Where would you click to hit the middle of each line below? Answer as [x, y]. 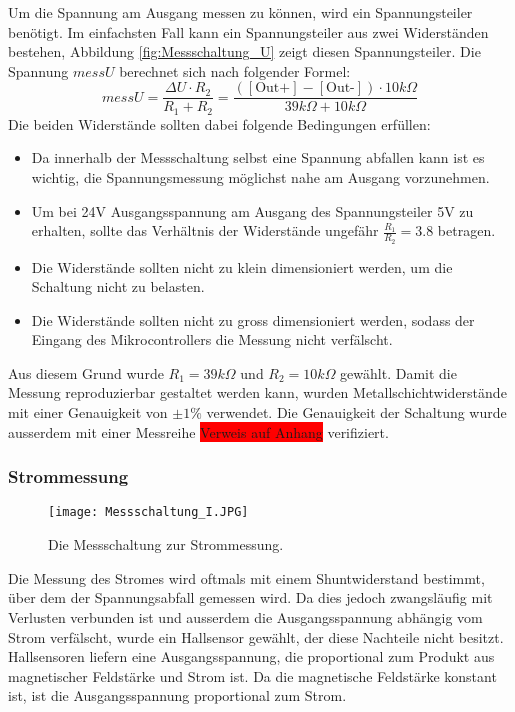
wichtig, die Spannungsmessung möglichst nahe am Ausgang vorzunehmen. [260, 177]
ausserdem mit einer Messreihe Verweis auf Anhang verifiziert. [198, 431]
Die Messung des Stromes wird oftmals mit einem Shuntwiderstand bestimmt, [246, 577]
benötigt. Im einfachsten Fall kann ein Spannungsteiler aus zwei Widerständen [248, 31]
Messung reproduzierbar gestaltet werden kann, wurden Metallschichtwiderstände [257, 392]
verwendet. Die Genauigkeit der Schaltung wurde [356, 412]
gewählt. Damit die [398, 372]
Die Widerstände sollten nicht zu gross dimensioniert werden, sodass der [253, 319]
